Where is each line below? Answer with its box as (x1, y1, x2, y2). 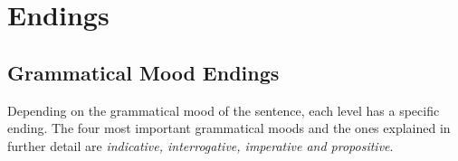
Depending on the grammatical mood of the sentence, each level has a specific (7, 100, 440, 119)
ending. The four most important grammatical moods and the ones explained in (7, 118, 451, 137)
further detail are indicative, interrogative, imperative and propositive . (7, 136, 394, 155)
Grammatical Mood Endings (7, 58, 280, 86)
